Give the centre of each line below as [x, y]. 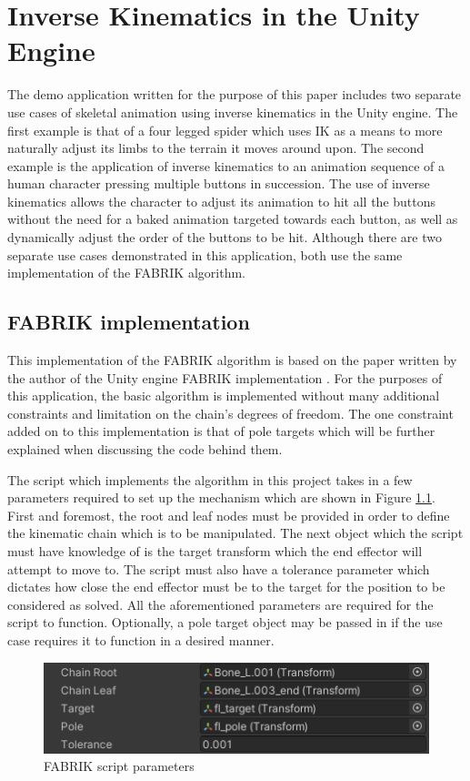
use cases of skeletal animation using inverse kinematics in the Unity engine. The [233, 112]
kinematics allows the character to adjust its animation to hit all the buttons [222, 201]
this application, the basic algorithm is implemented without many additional [224, 396]
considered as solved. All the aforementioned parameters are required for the [220, 604]
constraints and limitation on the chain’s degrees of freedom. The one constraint [230, 413]
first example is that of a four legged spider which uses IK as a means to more [225, 130]
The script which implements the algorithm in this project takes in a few [210, 479]
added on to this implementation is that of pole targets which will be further [221, 431]
